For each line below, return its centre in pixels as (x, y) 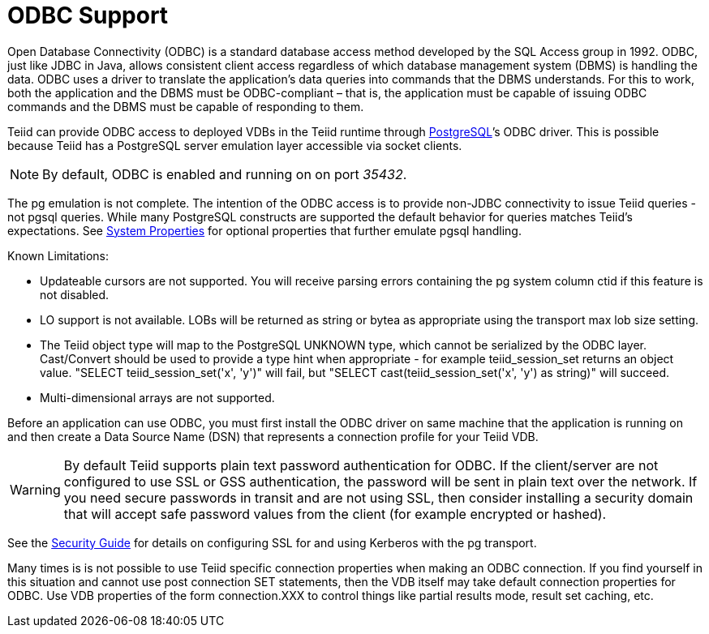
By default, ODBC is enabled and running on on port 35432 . (225, 174)
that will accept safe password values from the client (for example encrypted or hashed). (335, 514)
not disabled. (75, 294)
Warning (35, 489)
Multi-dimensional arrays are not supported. (157, 397)
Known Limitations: (58, 255)
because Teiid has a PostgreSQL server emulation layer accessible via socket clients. (235, 145)
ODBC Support (88, 15)
